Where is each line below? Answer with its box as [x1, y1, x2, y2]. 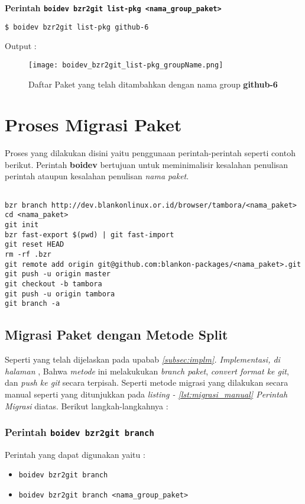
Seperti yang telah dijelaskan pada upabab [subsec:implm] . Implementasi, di [5, 353, 280, 366]
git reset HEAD [5, 240, 64, 249]
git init [5, 221, 39, 230]
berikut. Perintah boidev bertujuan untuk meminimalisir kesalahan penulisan [5, 158, 288, 170]
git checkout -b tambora [5, 279, 102, 288]
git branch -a [5, 299, 60, 308]
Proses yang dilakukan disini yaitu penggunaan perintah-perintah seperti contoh [5, 147, 296, 159]
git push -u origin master [5, 270, 111, 279]
